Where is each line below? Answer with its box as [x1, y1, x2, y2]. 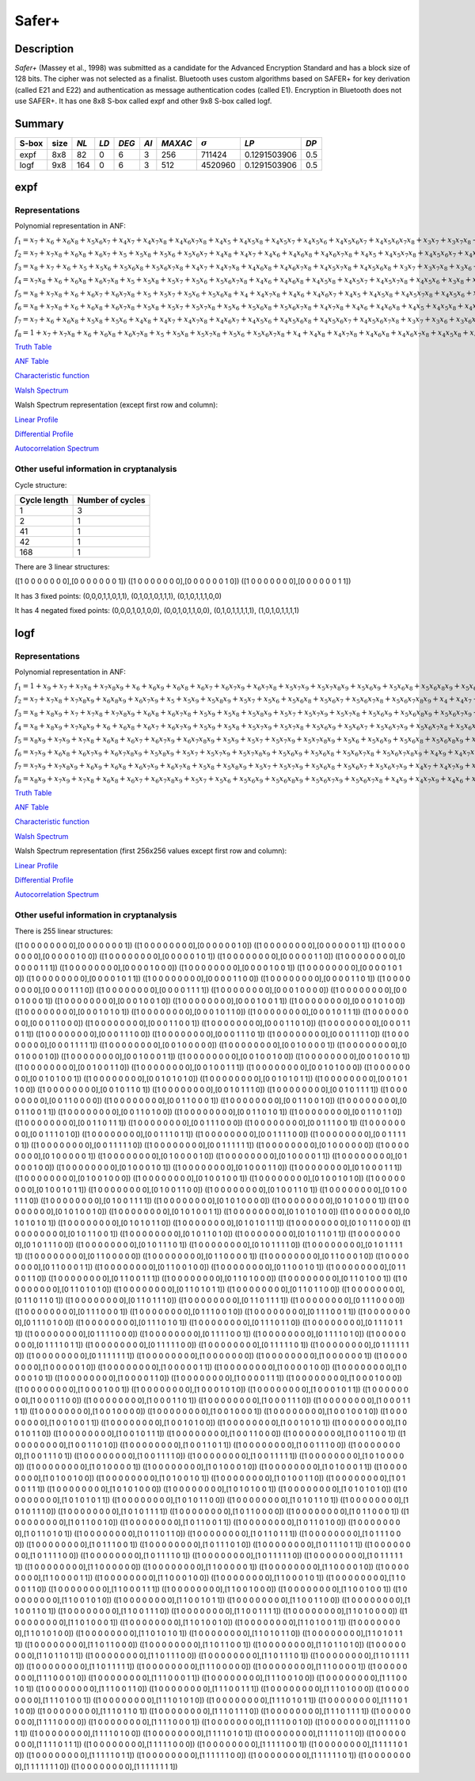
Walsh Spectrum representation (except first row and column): [14, 400, 218, 410]
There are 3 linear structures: [14, 561, 110, 571]
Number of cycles [77, 494, 146, 505]
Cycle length [19, 494, 69, 505]
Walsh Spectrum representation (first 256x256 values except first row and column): [14, 846, 287, 856]
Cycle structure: [14, 480, 67, 489]
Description [14, 42, 74, 56]
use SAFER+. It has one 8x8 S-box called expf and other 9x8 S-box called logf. [14, 96, 272, 106]
